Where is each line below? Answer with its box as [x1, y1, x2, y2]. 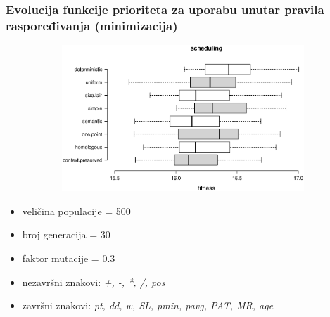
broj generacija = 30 [22, 227, 110, 242]
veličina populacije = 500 [22, 203, 131, 218]
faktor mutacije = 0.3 [22, 251, 115, 266]
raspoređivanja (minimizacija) [6, 16, 178, 34]
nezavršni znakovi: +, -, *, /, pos [22, 274, 165, 289]
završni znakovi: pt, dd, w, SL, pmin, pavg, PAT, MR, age [22, 298, 274, 313]
